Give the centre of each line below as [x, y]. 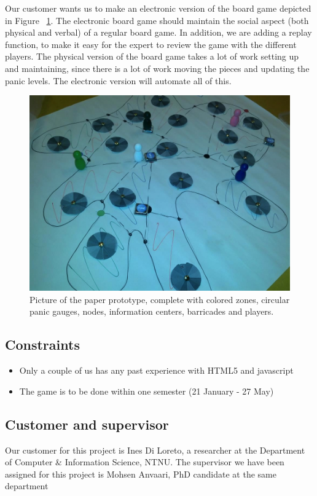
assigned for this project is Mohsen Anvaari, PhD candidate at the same [141, 474]
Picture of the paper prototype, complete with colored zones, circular [160, 299]
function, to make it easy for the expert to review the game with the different [151, 44]
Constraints [42, 344]
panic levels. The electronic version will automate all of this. [118, 80]
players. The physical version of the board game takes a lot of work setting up [152, 56]
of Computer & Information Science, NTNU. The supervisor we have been [145, 462]
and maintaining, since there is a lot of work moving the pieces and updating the [157, 68]
